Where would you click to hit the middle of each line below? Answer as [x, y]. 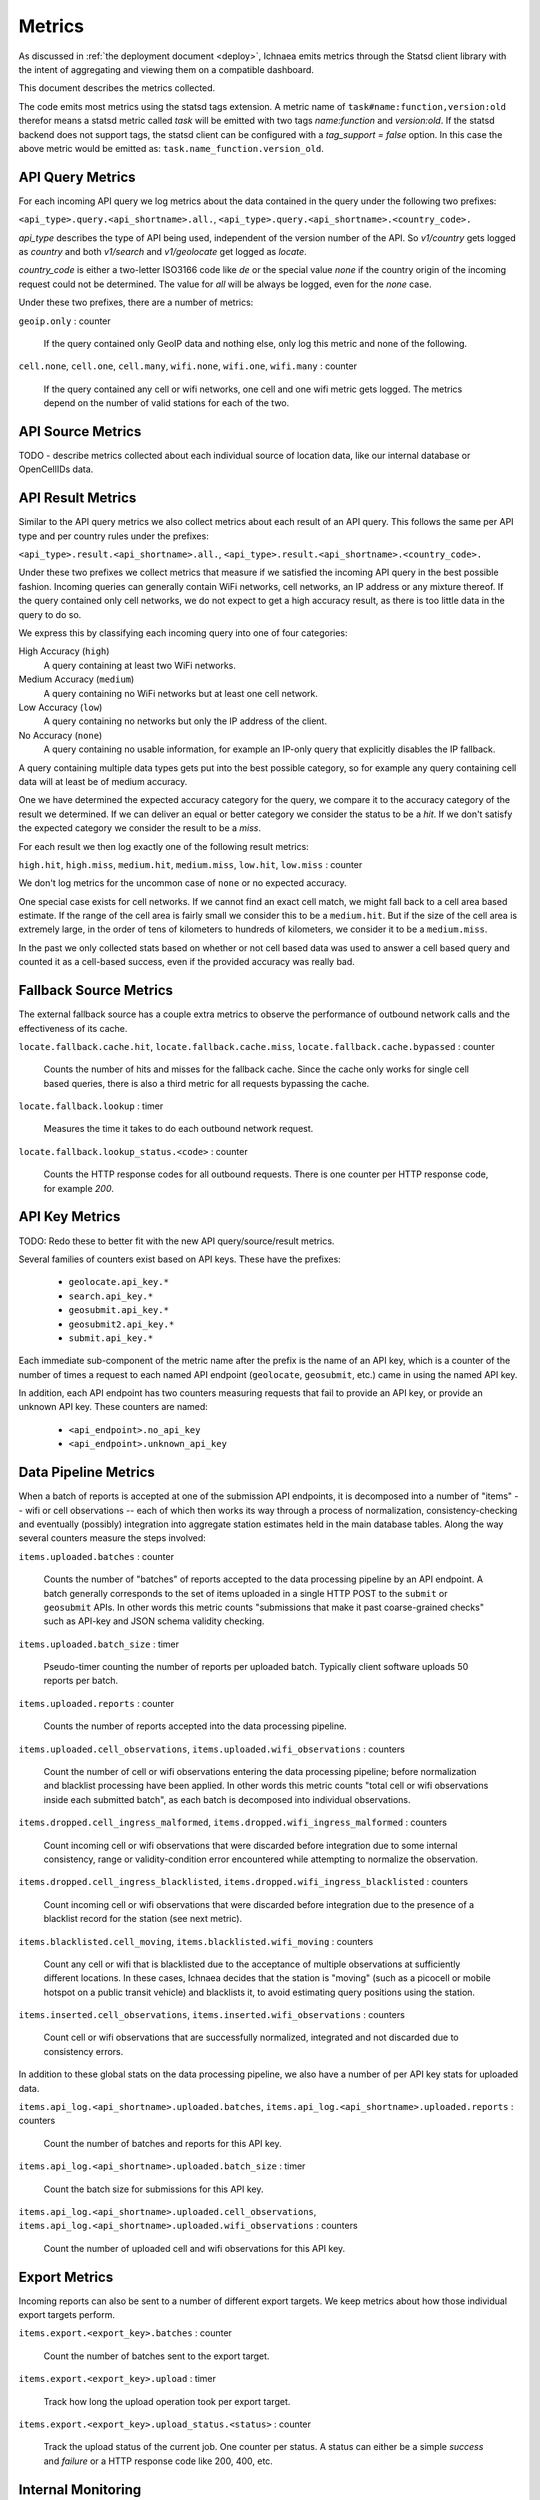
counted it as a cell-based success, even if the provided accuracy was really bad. [186, 962]
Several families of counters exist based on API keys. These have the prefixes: [180, 1259]
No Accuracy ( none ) [60, 735]
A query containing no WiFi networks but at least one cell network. [181, 693]
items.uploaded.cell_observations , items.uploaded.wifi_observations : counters [211, 1749]
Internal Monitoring [80, 2489]
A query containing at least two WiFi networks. [140, 665]
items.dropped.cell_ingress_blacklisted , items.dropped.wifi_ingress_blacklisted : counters [243, 1882]
